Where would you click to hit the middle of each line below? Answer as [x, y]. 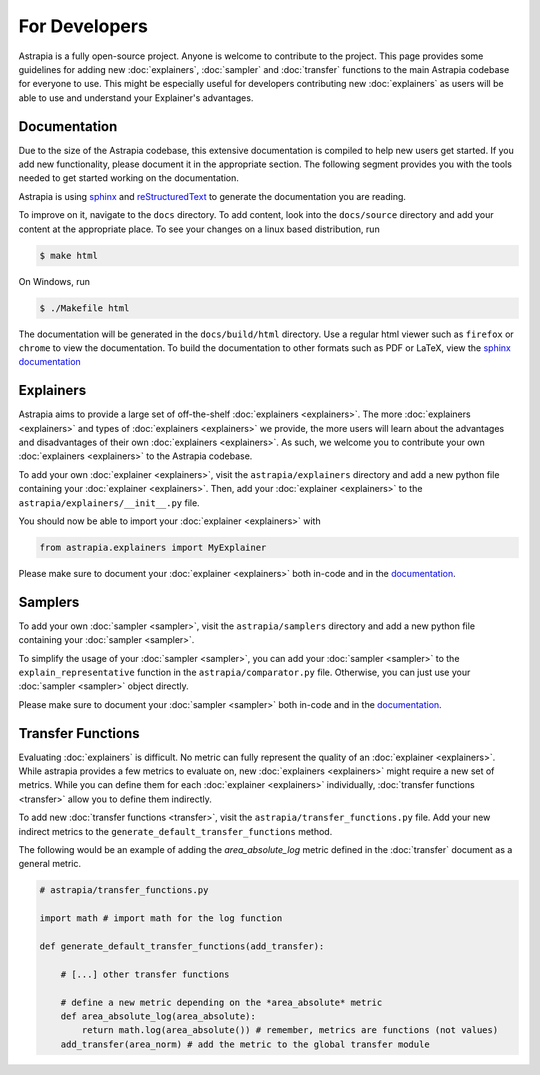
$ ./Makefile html [84, 308]
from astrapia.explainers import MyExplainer [153, 547]
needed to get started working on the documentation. [129, 178]
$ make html [69, 255]
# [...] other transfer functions [145, 974]
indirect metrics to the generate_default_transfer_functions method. [175, 831]
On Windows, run [54, 281]
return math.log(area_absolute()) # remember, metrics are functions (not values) [290, 1030]
